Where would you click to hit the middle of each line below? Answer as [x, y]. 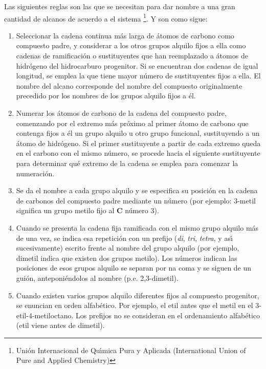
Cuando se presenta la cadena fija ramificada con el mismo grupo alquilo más [137, 227]
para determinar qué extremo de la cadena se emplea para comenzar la [127, 163]
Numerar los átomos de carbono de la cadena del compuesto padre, [121, 113]
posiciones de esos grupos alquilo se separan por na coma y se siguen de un [134, 268]
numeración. [35, 173]
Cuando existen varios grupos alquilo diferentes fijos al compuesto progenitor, [138, 295]
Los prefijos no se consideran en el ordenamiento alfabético [168, 315]
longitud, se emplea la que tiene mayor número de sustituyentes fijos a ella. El [138, 76]
